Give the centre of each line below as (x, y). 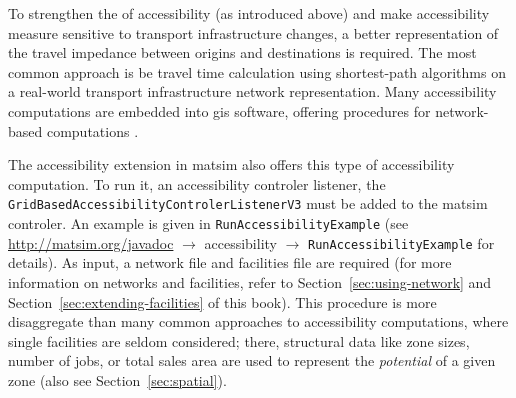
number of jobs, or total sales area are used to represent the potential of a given (252, 360)
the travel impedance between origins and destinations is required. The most (242, 52)
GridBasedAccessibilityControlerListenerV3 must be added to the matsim (248, 203)
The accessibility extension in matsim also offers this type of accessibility (231, 164)
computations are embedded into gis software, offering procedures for (219, 110)
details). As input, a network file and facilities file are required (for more (230, 262)
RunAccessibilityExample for (401, 242)
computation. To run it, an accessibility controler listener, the (197, 183)
